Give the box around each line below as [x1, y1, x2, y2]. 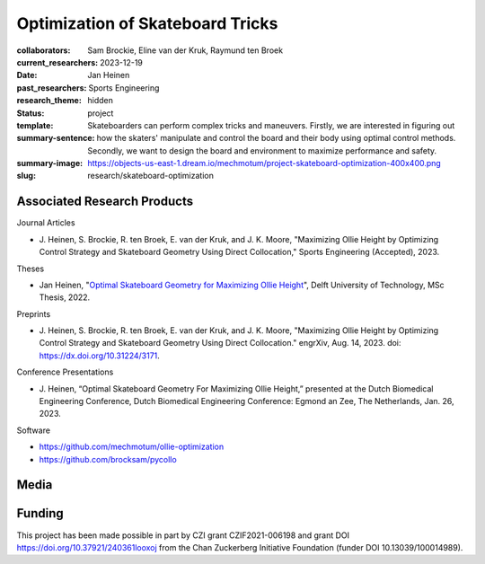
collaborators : [16, 45, 71, 56]
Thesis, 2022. [39, 292, 91, 303]
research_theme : [16, 95, 83, 106]
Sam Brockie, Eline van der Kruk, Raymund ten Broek [87, 45, 283, 56]
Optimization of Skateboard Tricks [16, 13, 278, 33]
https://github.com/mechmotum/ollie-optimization [39, 441, 225, 453]
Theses [16, 263, 45, 274]
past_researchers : [16, 82, 87, 93]
